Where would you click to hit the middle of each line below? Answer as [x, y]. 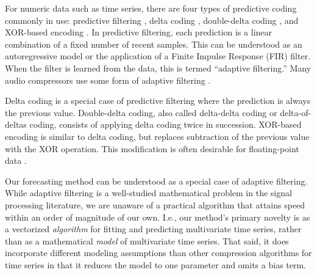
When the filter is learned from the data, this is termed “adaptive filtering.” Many [158, 68]
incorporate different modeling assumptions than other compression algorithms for [158, 253]
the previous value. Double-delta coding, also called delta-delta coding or [141, 112]
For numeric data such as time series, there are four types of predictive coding [151, 8]
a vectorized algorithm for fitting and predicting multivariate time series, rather [153, 229]
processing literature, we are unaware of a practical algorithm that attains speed [155, 204]
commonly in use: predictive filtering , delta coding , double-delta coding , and [152, 20]
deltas [16, 124]
